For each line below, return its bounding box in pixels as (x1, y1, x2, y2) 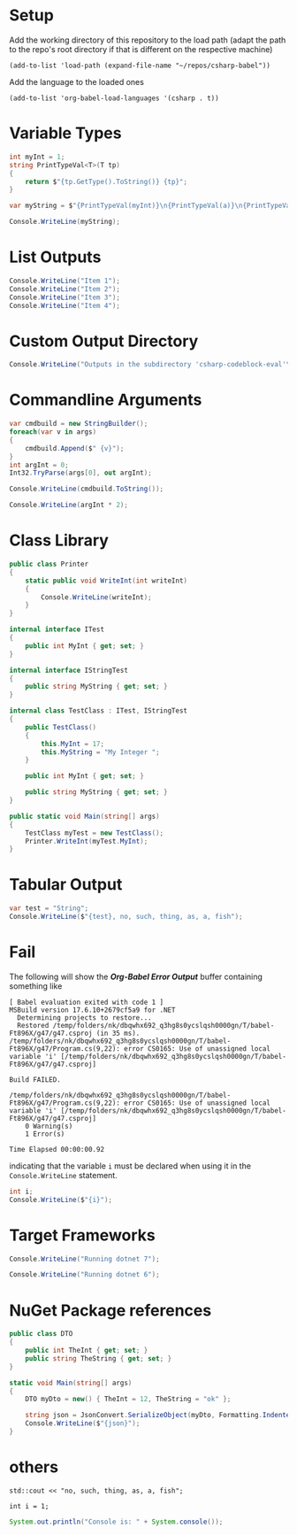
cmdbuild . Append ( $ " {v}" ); (25, 444, 125, 452)
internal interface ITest (9, 625, 104, 634)
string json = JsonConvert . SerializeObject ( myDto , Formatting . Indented (25, 1411, 294, 1420)
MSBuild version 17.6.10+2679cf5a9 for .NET (9, 1006, 176, 1014)
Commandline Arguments (9, 390, 202, 410)
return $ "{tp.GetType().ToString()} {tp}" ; (25, 177, 188, 186)
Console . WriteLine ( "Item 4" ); (9, 301, 121, 310)
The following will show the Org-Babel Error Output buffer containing (9, 971, 263, 982)
